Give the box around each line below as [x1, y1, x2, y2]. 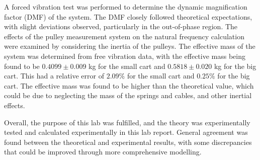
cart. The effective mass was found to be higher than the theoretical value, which [4, 80, 254, 91]
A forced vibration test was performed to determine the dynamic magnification [4, 2, 247, 12]
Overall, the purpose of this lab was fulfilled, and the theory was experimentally [4, 117, 250, 127]
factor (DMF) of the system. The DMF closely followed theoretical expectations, [4, 11, 252, 22]
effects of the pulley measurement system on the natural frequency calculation [4, 31, 244, 41]
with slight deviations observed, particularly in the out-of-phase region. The [4, 21, 238, 32]
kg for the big [214, 60, 256, 71]
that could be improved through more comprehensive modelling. [4, 146, 202, 157]
